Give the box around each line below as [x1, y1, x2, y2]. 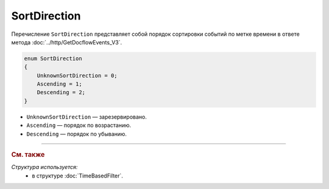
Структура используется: [11, 163, 78, 171]
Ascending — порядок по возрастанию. [26, 122, 132, 129]
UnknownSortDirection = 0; [37, 72, 118, 79]
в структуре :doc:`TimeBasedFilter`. [32, 172, 123, 179]
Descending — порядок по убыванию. [26, 130, 127, 137]
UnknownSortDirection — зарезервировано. [26, 113, 147, 120]
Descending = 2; [37, 89, 85, 96]
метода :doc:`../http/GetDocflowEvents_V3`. [11, 38, 122, 46]
